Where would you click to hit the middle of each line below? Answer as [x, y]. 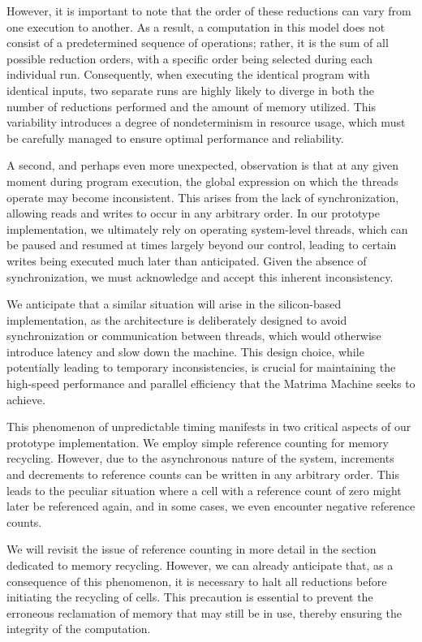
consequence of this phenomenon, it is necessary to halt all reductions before [197, 581]
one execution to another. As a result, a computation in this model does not [196, 26]
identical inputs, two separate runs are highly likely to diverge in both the [191, 90]
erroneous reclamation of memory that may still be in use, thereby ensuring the [205, 612]
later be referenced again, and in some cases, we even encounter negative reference [211, 506]
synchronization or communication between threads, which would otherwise [194, 336]
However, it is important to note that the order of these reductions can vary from [209, 11]
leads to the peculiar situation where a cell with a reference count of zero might [204, 490]
